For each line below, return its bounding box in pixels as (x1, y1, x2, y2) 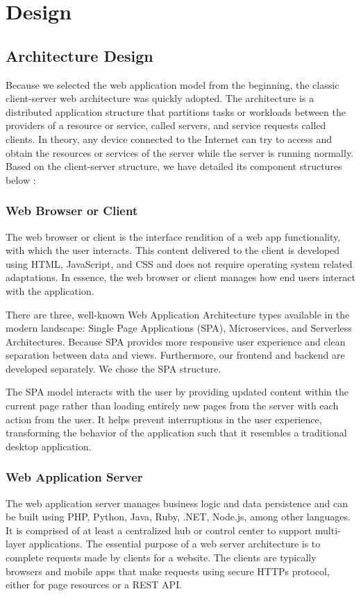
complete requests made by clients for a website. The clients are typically (6, 550, 317, 565)
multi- (314, 522, 341, 537)
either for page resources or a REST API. (6, 577, 183, 592)
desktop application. (6, 439, 92, 453)
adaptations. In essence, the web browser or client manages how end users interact (6, 270, 355, 284)
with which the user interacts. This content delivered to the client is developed (6, 243, 340, 257)
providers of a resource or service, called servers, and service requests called (6, 118, 326, 133)
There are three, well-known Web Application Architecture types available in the (6, 307, 350, 321)
